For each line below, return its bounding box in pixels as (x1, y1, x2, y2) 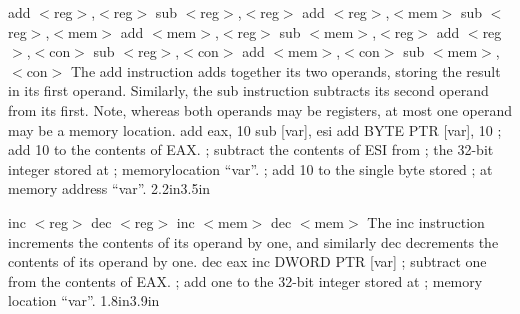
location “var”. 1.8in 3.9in (8, 290, 160, 311)
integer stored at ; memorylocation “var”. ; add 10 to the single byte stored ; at (8, 158, 493, 179)
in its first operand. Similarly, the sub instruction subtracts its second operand (8, 80, 489, 101)
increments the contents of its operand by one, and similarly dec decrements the (8, 231, 499, 252)
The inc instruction (367, 211, 485, 232)
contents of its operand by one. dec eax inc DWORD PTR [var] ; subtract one (8, 251, 487, 272)
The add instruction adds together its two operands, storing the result (70, 60, 501, 81)
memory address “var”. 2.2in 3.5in (8, 178, 211, 199)
